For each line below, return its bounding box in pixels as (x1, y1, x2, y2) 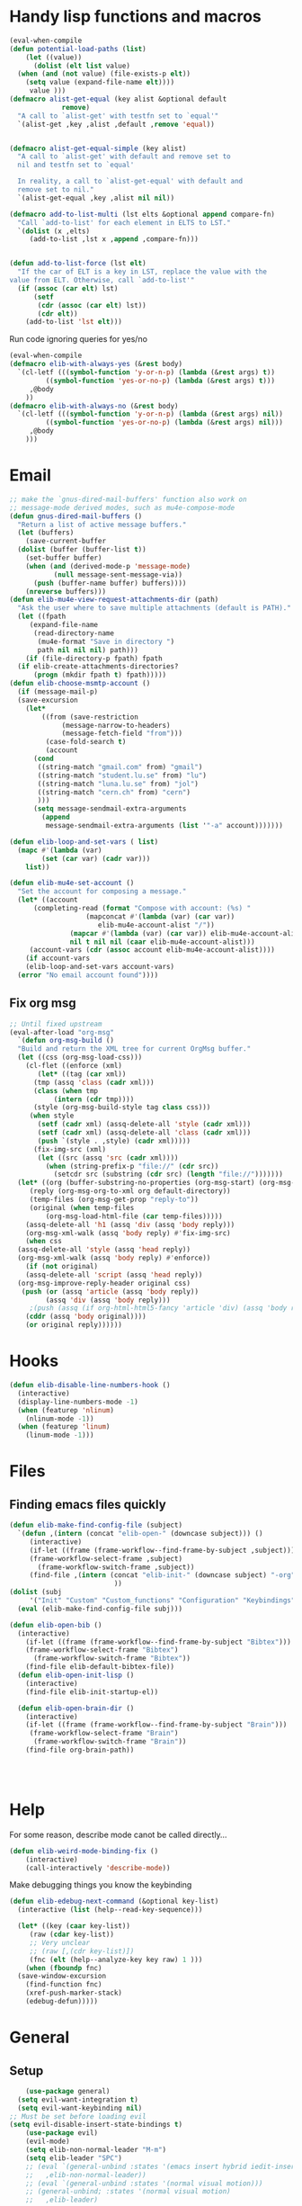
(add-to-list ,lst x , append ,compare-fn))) (29, 235, 200, 244)
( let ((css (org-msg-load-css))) (17, 1053, 143, 1063)
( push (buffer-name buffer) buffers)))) (32, 578, 187, 587)
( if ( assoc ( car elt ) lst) (17, 283, 119, 293)
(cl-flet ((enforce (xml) (25, 1062, 123, 1071)
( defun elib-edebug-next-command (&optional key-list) (9, 1897, 219, 1906)
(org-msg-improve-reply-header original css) (17, 1278, 191, 1287)
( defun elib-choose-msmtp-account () (9, 679, 151, 688)
